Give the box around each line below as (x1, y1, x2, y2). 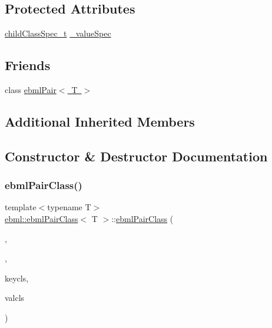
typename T (47, 201, 91, 213)
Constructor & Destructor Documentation (5, 147, 268, 165)
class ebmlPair (5, 84, 57, 95)
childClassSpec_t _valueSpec (5, 27, 111, 39)
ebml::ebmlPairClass (5, 212, 78, 224)
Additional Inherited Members (5, 112, 195, 130)
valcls (5, 291, 25, 304)
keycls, (5, 271, 29, 284)
